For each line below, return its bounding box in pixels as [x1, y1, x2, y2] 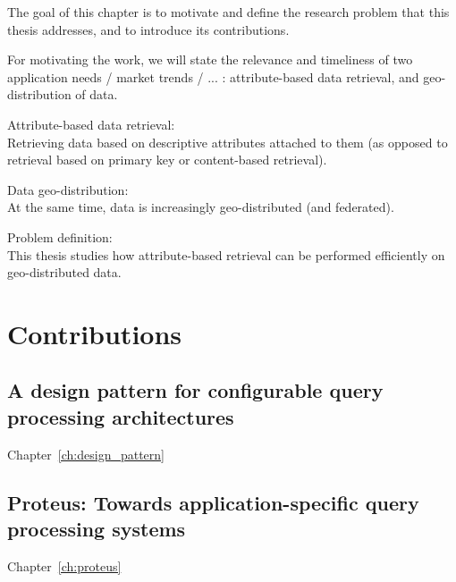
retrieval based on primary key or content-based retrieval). [7, 150, 327, 169]
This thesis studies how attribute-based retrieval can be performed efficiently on [7, 245, 445, 264]
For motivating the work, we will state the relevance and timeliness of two [7, 50, 413, 69]
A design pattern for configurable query [7, 376, 384, 404]
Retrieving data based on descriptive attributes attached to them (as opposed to [7, 132, 448, 151]
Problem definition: [7, 227, 113, 246]
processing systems [7, 515, 186, 543]
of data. [75, 85, 118, 104]
